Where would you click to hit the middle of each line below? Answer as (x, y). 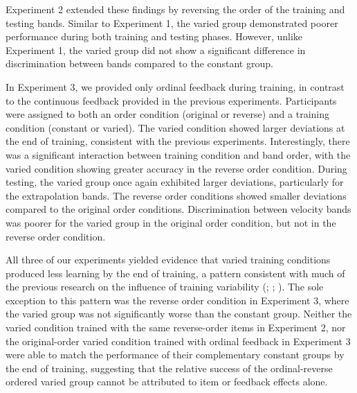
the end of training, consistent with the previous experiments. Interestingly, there (178, 141)
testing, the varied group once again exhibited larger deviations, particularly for (175, 182)
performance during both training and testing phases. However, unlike (154, 36)
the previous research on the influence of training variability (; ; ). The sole (165, 287)
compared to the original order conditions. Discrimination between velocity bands (178, 209)
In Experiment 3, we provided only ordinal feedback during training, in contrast (175, 86)
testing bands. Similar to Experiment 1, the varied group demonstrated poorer (172, 23)
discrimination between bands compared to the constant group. (139, 63)
